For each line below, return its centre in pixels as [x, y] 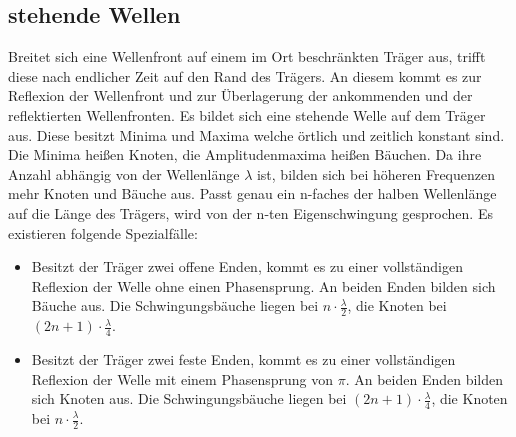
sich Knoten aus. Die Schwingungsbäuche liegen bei [189, 398]
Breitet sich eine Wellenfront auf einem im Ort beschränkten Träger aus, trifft [247, 56]
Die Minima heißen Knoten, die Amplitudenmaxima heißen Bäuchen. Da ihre [245, 154]
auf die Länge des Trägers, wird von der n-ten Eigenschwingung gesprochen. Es [250, 212]
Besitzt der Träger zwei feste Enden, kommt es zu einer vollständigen [243, 358]
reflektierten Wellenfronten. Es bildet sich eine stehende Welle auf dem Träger [247, 114]
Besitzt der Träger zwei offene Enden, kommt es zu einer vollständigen [247, 266]
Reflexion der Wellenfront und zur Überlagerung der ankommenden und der [240, 95]
